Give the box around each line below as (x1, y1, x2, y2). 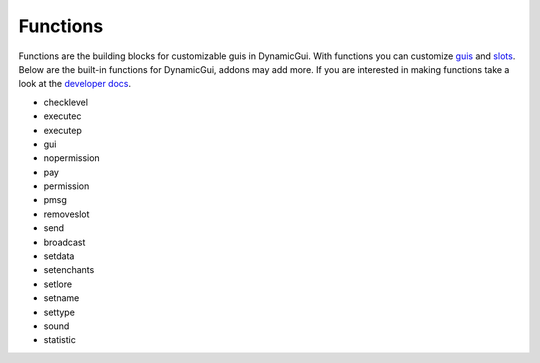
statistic (43, 334, 77, 346)
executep (43, 124, 82, 136)
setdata (43, 250, 75, 262)
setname (43, 292, 80, 304)
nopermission (43, 152, 100, 164)
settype (43, 306, 75, 318)
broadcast (43, 236, 86, 248)
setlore (43, 278, 73, 290)
